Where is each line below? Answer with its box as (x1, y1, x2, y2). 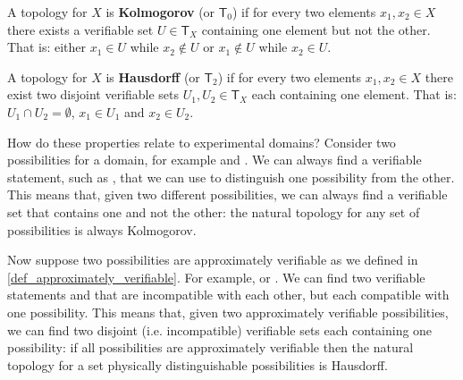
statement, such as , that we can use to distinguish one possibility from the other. (7, 167, 455, 186)
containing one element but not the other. (201, 20, 431, 38)
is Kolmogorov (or (105, 3, 215, 21)
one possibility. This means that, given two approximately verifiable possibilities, (7, 302, 449, 321)
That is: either (7, 38, 87, 56)
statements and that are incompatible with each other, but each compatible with (7, 285, 450, 304)
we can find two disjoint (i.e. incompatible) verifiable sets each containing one (7, 320, 433, 339)
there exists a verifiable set (7, 20, 154, 38)
